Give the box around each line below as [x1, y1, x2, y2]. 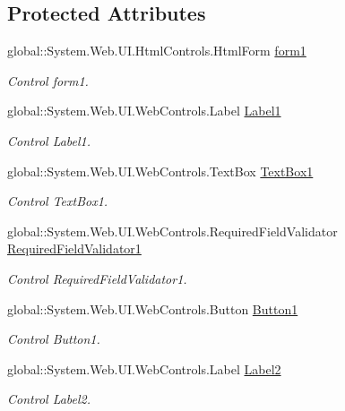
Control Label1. [7, 131, 91, 150]
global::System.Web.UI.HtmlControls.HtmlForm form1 [7, 41, 306, 60]
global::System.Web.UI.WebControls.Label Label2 [7, 359, 281, 378]
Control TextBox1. [7, 192, 108, 210]
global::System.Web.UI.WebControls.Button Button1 [7, 299, 298, 318]
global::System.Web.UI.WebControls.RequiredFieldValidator [7, 221, 338, 240]
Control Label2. [7, 390, 91, 408]
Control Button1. [7, 330, 100, 348]
